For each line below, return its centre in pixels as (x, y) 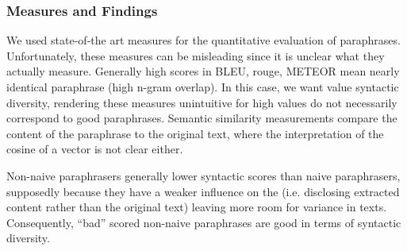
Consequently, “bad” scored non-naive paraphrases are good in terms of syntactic (204, 222)
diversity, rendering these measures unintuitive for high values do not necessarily (202, 102)
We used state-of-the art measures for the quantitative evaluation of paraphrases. (203, 40)
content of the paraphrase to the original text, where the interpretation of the (195, 133)
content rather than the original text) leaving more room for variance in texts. (197, 207)
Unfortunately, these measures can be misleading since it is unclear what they (196, 55)
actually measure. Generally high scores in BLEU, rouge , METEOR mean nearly (203, 71)
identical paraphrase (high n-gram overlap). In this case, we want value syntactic (203, 87)
